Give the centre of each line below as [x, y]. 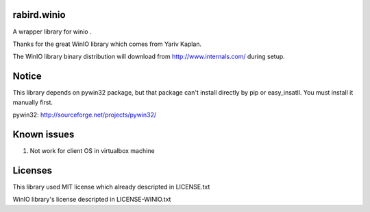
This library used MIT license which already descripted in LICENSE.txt [111, 187]
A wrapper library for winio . [52, 32]
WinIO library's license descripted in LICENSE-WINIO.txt [92, 200]
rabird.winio [39, 15]
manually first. [33, 102]
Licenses [33, 170]
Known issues [44, 134]
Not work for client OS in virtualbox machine [92, 150]
